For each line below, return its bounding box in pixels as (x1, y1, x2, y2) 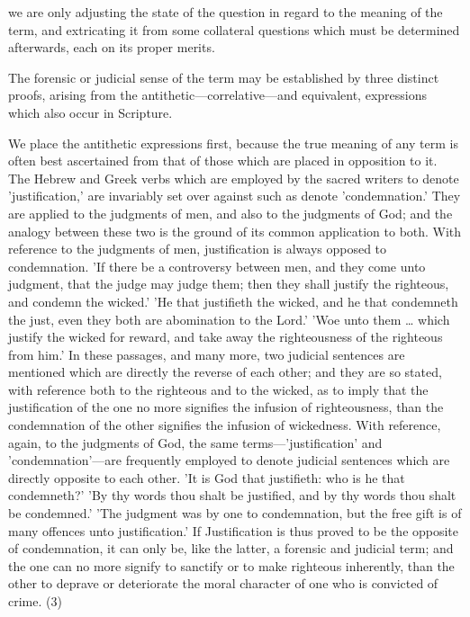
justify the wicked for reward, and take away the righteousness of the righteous (8, 327, 443, 346)
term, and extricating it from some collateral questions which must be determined (8, 20, 460, 39)
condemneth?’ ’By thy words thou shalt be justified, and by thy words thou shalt (8, 486, 456, 505)
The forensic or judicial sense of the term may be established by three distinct (8, 67, 439, 86)
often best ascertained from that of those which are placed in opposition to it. (8, 151, 438, 170)
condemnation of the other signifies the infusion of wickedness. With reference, (8, 416, 441, 434)
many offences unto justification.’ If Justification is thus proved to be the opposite (8, 521, 459, 540)
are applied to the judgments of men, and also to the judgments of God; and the (8, 203, 453, 222)
